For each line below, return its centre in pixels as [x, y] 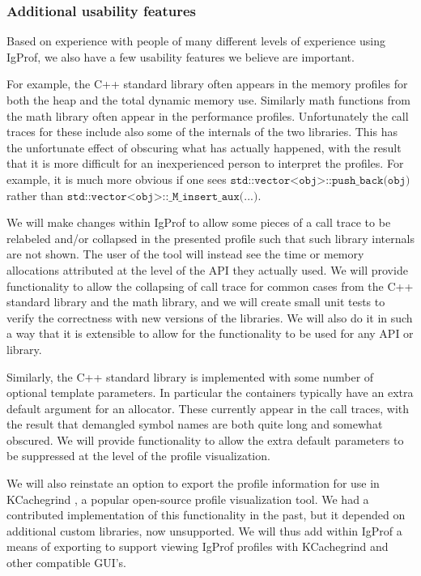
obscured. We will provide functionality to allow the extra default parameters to [205, 439]
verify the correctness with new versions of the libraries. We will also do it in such [210, 317]
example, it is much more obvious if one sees [117, 179]
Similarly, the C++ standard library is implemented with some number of [190, 376]
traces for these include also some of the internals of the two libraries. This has [202, 132]
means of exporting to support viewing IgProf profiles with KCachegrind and [198, 546]
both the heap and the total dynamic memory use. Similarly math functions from [208, 100]
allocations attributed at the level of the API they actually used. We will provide [207, 269]
